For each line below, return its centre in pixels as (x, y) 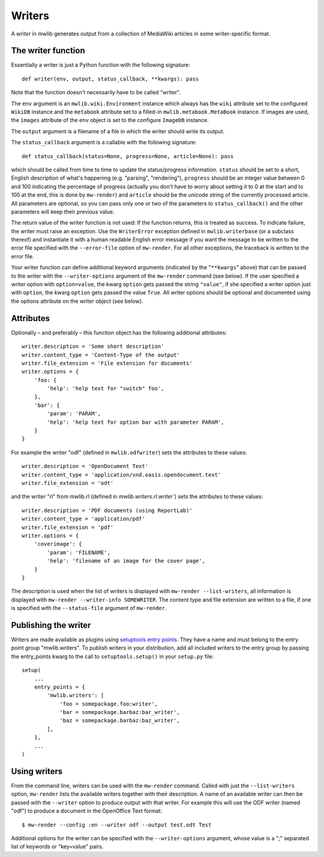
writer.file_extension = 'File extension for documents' (107, 363)
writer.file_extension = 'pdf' (68, 527)
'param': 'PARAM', (74, 414)
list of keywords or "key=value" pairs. (57, 847)
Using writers (37, 771)
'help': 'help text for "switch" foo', (106, 389)
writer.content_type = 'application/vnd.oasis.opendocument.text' (121, 474)
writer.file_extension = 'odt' (68, 483)
